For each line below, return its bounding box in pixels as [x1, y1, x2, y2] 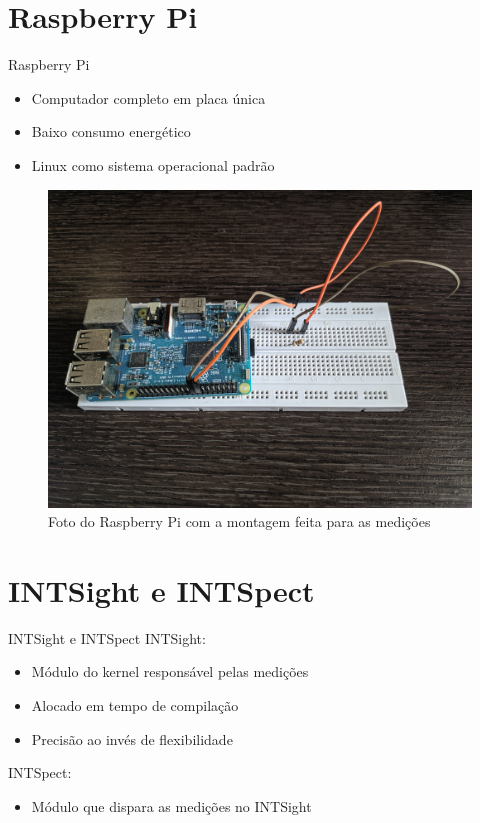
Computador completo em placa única [31, 87, 266, 108]
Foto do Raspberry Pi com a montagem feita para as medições [48, 511, 431, 532]
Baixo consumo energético [31, 121, 191, 142]
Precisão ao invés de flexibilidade [31, 728, 233, 749]
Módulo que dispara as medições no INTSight [31, 795, 312, 816]
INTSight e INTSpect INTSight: [8, 627, 206, 648]
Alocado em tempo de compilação [31, 695, 239, 715]
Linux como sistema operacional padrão [31, 154, 275, 175]
